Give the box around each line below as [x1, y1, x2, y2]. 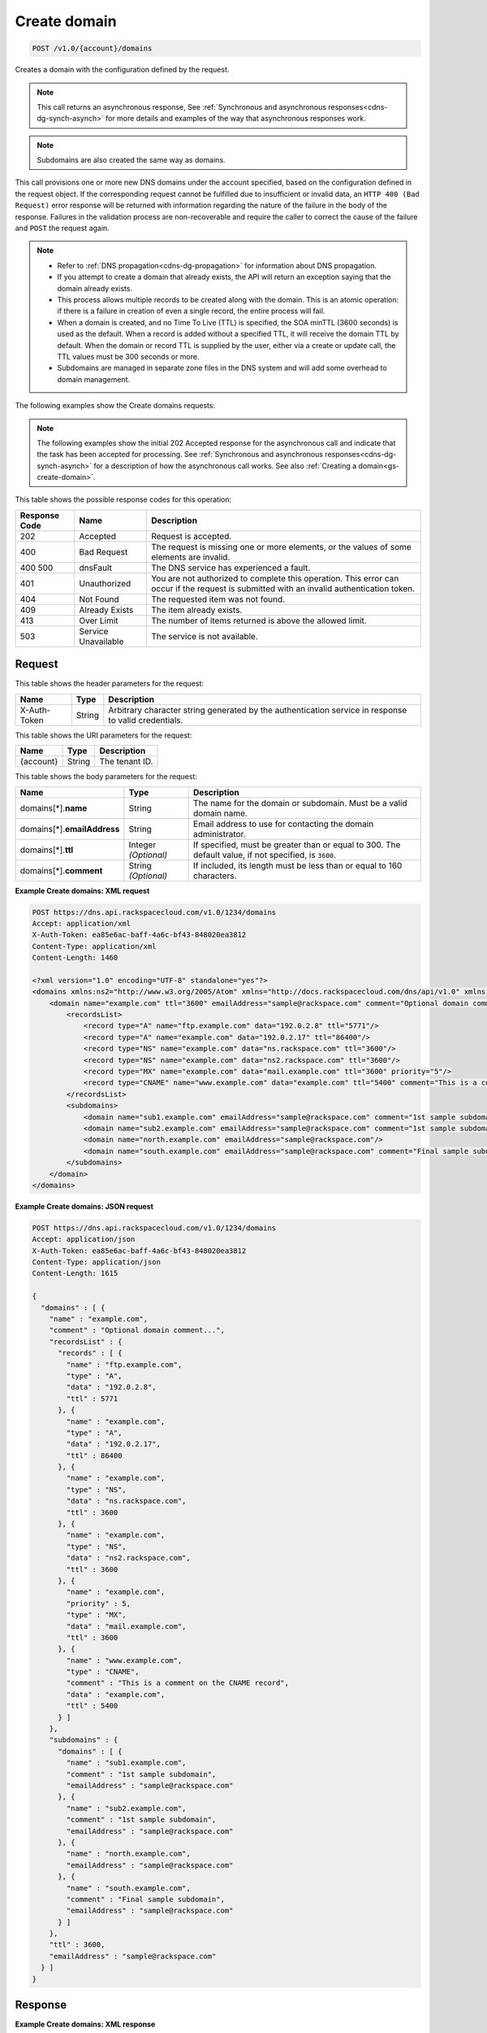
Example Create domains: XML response [15, 2019, 156, 2029]
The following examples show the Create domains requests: [15, 401, 215, 411]
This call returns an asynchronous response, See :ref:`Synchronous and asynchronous [37, 102, 327, 111]
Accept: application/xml [32, 919, 131, 928]
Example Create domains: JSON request [15, 1201, 154, 1211]
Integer [128, 838, 157, 850]
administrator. [193, 828, 247, 839]
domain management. [57, 374, 131, 384]
